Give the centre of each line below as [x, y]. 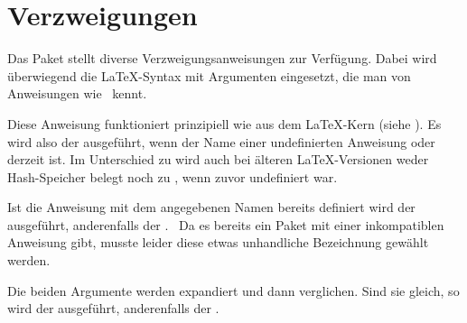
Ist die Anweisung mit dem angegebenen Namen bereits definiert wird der [211, 207]
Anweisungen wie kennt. [77, 93]
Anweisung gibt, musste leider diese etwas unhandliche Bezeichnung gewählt [218, 242]
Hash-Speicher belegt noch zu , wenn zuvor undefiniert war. [173, 176]
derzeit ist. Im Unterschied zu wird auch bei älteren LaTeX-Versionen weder [218, 159]
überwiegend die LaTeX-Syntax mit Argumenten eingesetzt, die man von [209, 75]
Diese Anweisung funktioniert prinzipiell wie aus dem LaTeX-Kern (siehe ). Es [224, 123]
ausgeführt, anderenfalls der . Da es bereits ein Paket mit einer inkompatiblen [226, 224]
